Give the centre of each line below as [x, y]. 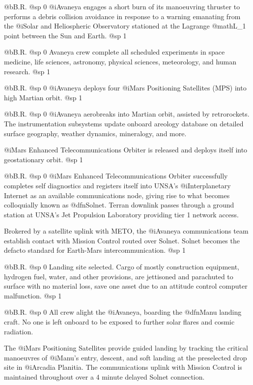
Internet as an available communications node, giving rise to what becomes [117, 195]
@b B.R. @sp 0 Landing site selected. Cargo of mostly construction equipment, [122, 267]
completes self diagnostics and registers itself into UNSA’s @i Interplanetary [117, 185]
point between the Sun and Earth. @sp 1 [65, 35]
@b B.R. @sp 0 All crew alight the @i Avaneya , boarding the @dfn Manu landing [123, 312]
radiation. [19, 331]
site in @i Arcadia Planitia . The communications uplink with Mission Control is [123, 367]
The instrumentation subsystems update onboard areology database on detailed [124, 123]
